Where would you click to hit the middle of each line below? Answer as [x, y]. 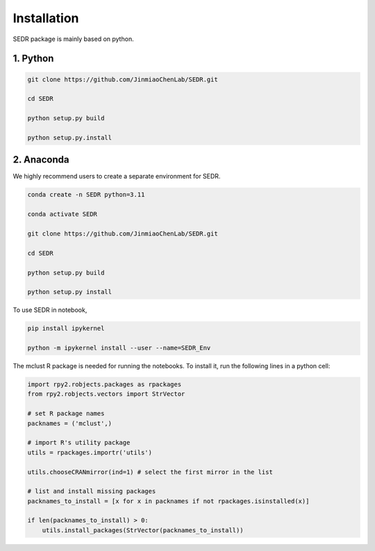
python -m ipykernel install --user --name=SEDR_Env [119, 348]
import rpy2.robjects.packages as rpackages [105, 385]
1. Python [33, 59]
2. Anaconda [41, 160]
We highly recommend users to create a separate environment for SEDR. [117, 176]
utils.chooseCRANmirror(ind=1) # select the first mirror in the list [150, 472]
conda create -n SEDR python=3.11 [86, 195]
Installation [46, 18]
